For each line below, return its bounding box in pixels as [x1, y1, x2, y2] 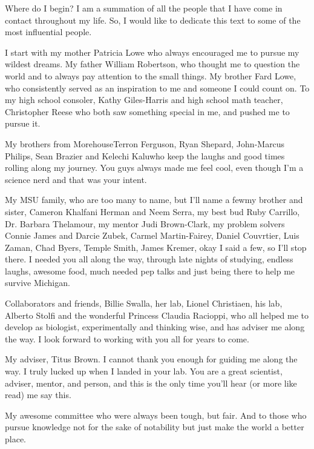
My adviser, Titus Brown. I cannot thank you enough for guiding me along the [5, 353, 298, 365]
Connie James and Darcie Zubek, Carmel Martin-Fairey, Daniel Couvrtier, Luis [5, 229, 299, 242]
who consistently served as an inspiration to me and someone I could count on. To [5, 81, 310, 94]
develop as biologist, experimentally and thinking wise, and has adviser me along [5, 321, 305, 333]
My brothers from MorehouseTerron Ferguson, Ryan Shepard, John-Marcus [5, 137, 285, 150]
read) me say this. [5, 388, 71, 401]
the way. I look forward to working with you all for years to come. [5, 332, 249, 345]
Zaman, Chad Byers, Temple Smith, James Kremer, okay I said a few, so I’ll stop [5, 241, 307, 253]
